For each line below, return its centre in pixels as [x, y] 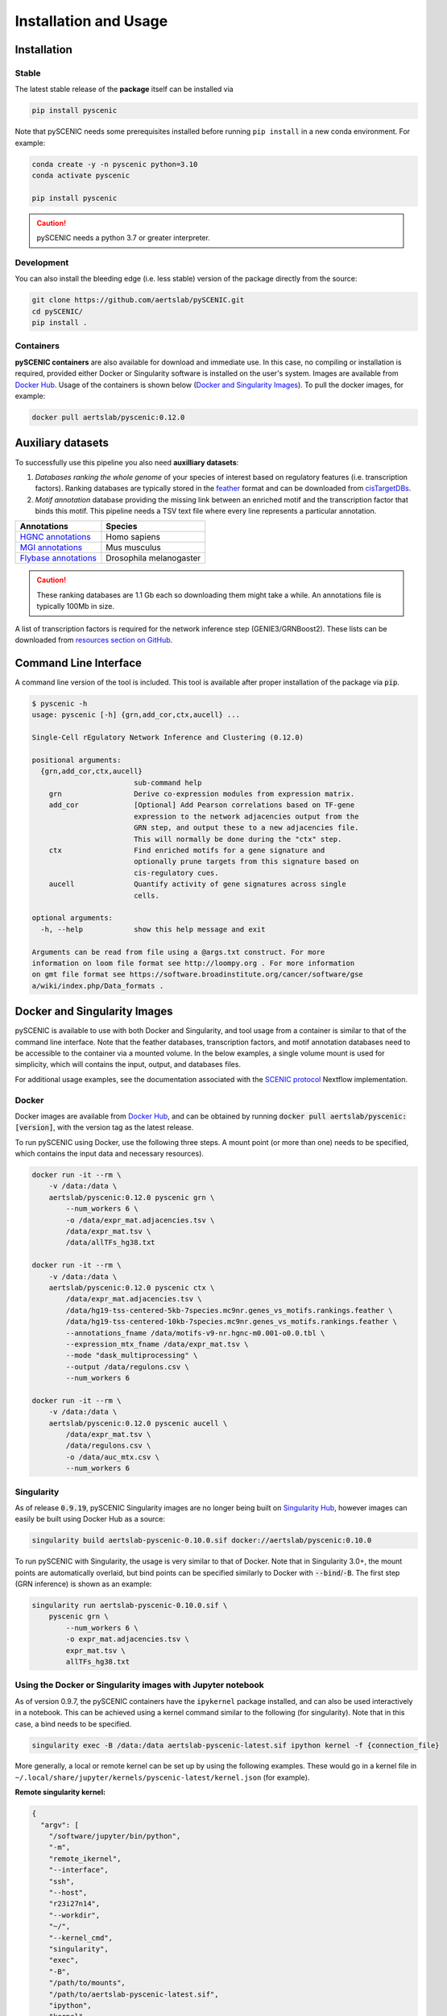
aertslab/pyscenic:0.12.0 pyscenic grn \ [132, 1197]
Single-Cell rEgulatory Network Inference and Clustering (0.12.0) [168, 737]
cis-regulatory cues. [176, 873]
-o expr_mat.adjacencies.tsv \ [127, 1639]
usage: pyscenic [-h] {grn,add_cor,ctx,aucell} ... [136, 715]
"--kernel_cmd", [81, 1938]
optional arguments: [72, 918]
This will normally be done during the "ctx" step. [238, 839]
